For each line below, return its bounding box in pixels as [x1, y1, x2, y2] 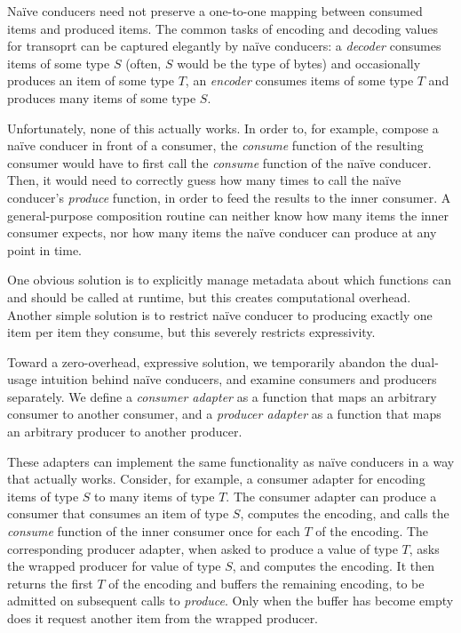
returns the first [7, 573, 93, 592]
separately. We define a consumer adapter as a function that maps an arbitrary [7, 387, 437, 405]
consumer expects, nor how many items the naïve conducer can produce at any [7, 223, 437, 242]
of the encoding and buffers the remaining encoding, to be [108, 573, 425, 592]
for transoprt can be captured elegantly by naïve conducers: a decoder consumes [7, 36, 441, 55]
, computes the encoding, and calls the [240, 504, 449, 523]
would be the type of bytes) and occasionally [177, 53, 421, 72]
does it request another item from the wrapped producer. [7, 609, 319, 627]
